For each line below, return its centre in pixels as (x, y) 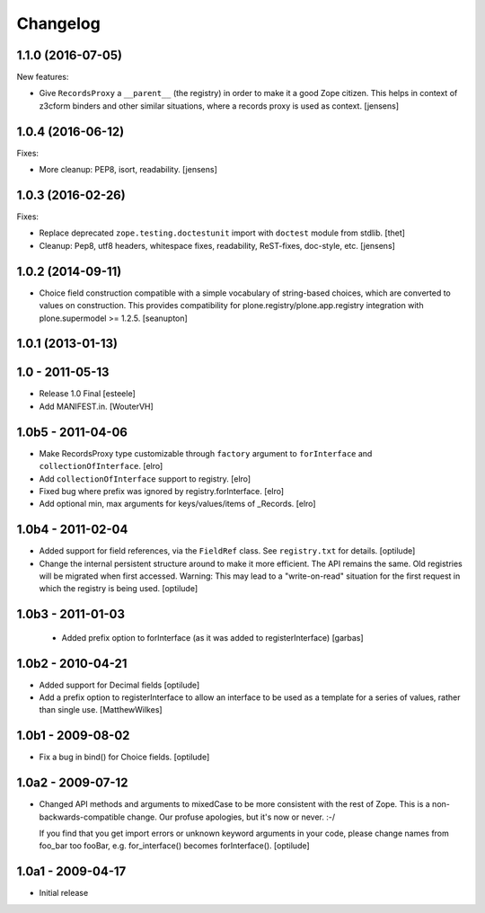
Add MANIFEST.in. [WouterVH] (97, 406)
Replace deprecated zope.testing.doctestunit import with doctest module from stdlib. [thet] (222, 233)
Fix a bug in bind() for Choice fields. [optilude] (124, 757)
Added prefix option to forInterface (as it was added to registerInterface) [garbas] (212, 637)
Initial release (64, 893)
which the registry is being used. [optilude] (118, 589)
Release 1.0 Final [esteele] (88, 394)
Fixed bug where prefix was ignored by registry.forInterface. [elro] (162, 491)
